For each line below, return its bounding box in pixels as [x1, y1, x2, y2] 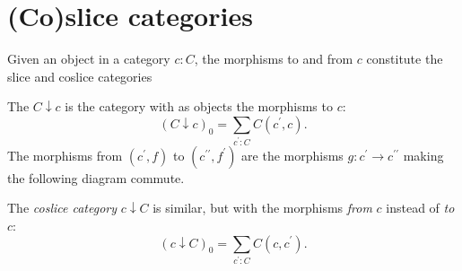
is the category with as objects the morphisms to [65, 97, 333, 116]
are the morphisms [241, 145, 344, 164]
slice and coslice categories [7, 66, 153, 85]
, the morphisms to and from [194, 49, 353, 68]
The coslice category [7, 198, 118, 217]
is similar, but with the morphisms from [153, 198, 372, 217]
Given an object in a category [7, 49, 170, 68]
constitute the [366, 49, 443, 68]
